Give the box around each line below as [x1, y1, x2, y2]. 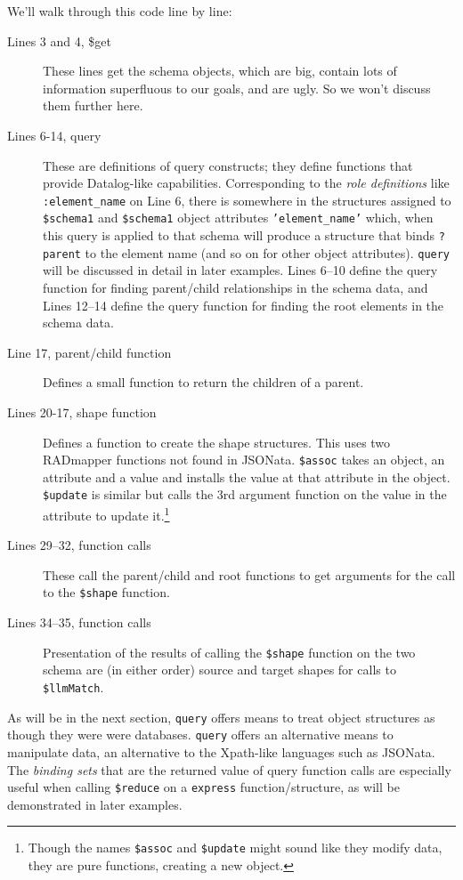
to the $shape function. [43, 583, 170, 601]
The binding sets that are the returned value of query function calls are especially [7, 760, 451, 779]
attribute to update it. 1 [43, 504, 170, 524]
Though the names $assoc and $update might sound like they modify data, [28, 838, 443, 857]
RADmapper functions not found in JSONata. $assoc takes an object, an [43, 450, 445, 469]
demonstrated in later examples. [7, 795, 183, 813]
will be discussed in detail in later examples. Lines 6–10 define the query [43, 261, 438, 279]
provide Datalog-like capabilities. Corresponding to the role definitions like [43, 174, 450, 192]
